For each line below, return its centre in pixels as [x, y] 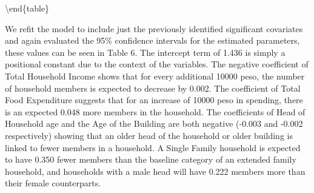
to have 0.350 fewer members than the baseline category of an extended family [151, 159]
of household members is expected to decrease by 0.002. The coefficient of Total [153, 88]
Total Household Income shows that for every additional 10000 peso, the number [155, 76]
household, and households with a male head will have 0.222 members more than [155, 171]
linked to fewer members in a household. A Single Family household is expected [153, 147]
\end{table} [27, 8]
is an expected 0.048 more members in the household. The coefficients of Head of [155, 111]
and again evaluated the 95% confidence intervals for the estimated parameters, [152, 40]
